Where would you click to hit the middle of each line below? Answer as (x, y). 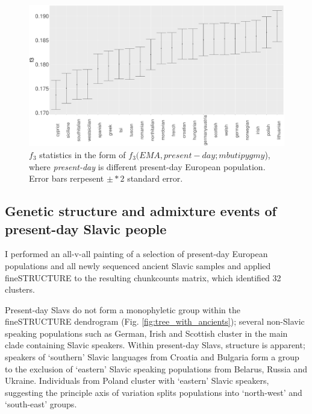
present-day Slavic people (86, 228)
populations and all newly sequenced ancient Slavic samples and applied (138, 265)
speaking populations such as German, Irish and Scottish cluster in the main (146, 333)
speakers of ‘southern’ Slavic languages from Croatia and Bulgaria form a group (152, 357)
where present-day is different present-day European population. (147, 166)
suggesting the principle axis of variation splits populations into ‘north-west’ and (154, 392)
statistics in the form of (83, 154)
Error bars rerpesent (67, 178)
